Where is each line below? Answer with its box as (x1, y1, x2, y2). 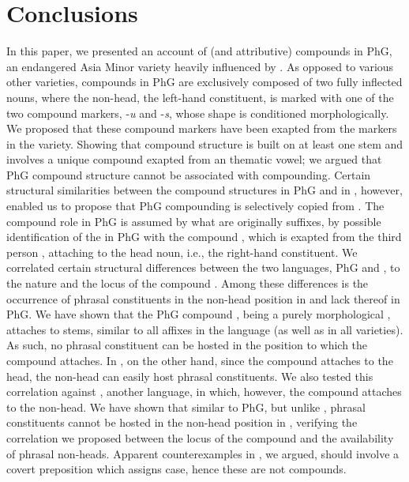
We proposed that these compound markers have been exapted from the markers (6, 120, 397, 137)
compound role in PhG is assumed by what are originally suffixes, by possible (6, 213, 381, 229)
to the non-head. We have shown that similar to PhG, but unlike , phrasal (6, 398, 366, 415)
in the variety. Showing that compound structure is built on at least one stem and (6, 135, 403, 152)
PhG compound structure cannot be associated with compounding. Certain (6, 166, 371, 183)
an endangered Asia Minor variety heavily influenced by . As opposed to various (6, 58, 394, 74)
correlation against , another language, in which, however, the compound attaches (6, 383, 402, 400)
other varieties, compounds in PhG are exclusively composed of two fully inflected (6, 73, 403, 90)
